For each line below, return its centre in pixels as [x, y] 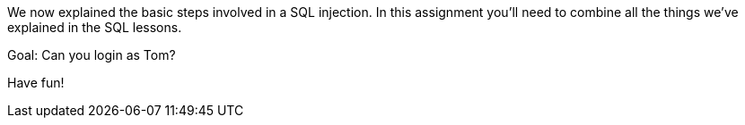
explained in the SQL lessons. [95, 27]
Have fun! [36, 83]
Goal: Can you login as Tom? [92, 55]
